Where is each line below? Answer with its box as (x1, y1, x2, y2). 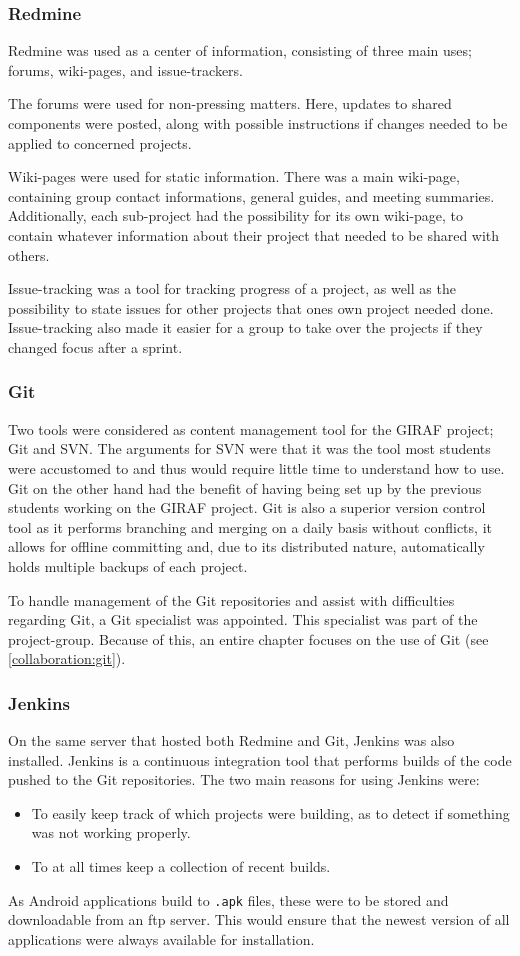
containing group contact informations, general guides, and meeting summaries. (8, 185, 495, 206)
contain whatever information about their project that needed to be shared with (8, 224, 500, 245)
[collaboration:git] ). (8, 648, 126, 669)
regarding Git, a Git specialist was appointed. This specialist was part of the (8, 609, 478, 630)
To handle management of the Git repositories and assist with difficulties (8, 589, 455, 610)
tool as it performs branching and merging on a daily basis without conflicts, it (8, 516, 492, 537)
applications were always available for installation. (8, 928, 315, 949)
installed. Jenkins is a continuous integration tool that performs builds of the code (8, 749, 512, 770)
